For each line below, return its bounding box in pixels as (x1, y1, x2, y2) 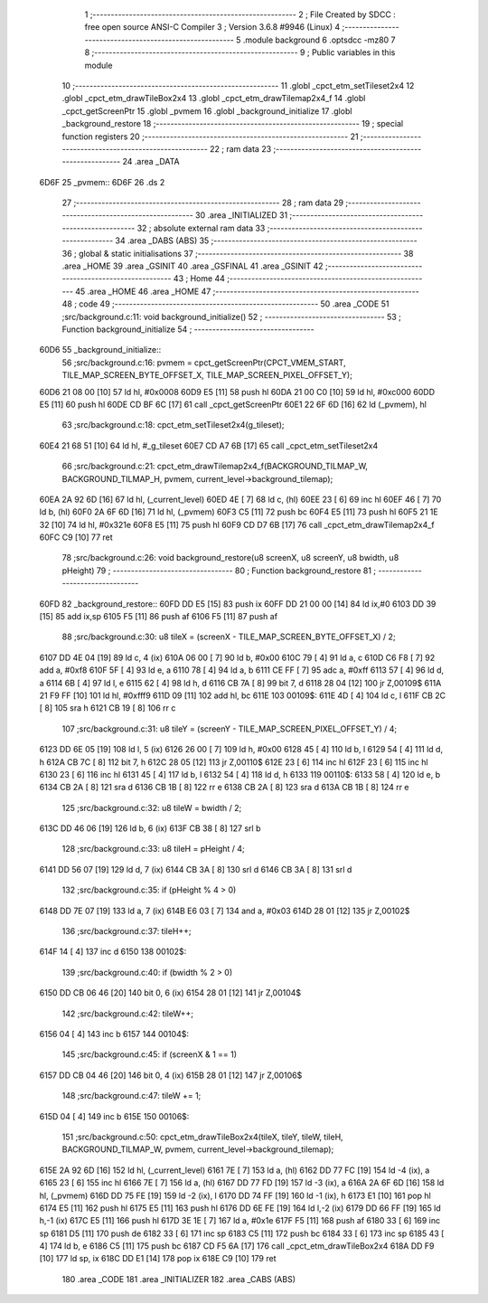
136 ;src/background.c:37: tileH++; (61, 926, 192, 937)
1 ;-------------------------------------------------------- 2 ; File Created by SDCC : (84, 9, 397, 20)
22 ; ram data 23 (209, 143, 272, 154)
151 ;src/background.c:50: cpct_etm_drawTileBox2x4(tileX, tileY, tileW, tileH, (61, 1131, 343, 1142)
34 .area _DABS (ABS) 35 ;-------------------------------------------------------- (115, 235, 418, 246)
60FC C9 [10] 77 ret (39, 532, 113, 543)
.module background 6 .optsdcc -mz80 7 (242, 34, 396, 45)
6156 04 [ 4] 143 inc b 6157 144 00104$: (39, 1029, 190, 1039)
